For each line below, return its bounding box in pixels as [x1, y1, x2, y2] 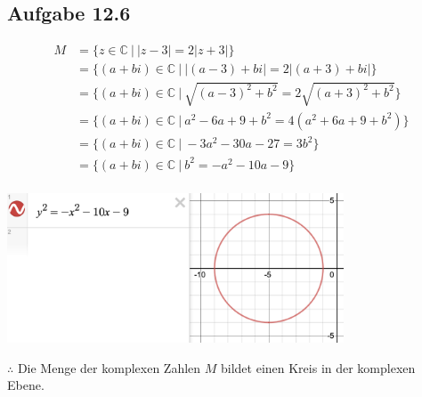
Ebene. [7, 376, 45, 394]
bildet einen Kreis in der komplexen [220, 358, 416, 377]
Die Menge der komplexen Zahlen [17, 358, 201, 377]
